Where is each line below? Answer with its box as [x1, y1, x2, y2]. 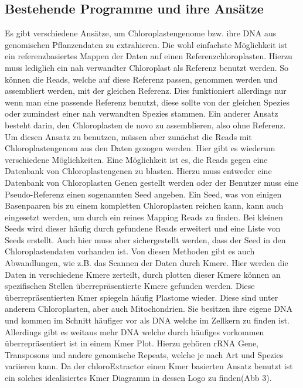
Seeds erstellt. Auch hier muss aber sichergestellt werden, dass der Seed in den [5, 233, 286, 246]
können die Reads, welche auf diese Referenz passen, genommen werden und [5, 73, 278, 85]
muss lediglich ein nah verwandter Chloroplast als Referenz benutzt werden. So [5, 61, 289, 73]
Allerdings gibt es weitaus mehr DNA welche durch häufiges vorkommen [5, 325, 264, 338]
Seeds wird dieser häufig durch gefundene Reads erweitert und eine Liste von [5, 222, 281, 234]
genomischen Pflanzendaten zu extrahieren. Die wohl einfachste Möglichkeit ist [5, 38, 288, 50]
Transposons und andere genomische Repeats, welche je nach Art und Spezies [5, 348, 284, 360]
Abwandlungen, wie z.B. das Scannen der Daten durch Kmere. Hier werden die [5, 257, 288, 269]
